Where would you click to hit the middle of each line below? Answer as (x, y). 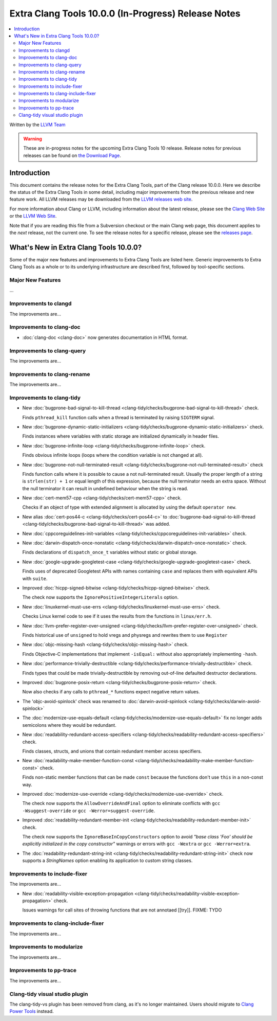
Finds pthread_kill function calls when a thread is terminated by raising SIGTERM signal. (118, 417)
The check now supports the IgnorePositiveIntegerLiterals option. (101, 597)
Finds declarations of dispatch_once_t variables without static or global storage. (110, 552)
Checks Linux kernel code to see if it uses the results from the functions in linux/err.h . (117, 616)
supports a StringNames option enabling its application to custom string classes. (107, 861)
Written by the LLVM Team (38, 124)
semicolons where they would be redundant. (69, 725)
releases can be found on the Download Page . (72, 155)
